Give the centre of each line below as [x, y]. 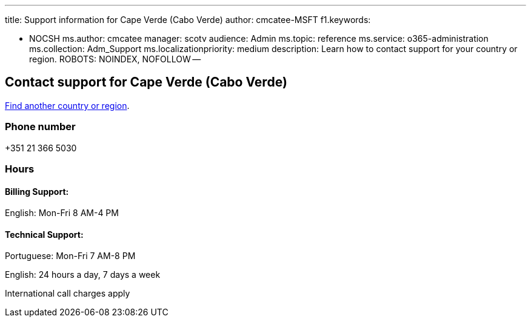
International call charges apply [68, 294]
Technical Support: [44, 234]
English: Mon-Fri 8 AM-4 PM [62, 213]
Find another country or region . [67, 105]
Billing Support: [37, 191]
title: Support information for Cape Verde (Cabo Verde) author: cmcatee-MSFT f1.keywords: [188, 20]
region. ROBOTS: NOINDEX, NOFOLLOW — [115, 59]
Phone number [40, 127]
